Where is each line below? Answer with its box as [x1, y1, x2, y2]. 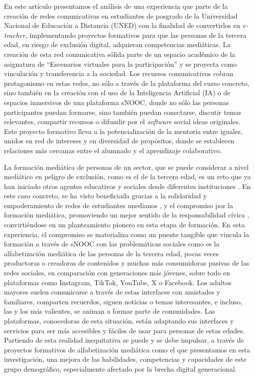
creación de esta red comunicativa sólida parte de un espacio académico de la [4, 49, 235, 59]
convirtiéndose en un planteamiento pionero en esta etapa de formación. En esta [4, 219, 245, 230]
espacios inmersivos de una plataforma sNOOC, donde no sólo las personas [4, 97, 229, 107]
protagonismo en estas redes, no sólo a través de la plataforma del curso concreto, [4, 78, 250, 88]
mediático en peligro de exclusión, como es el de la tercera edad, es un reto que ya [4, 171, 251, 182]
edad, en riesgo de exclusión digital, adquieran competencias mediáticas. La [4, 39, 231, 50]
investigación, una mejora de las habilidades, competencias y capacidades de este [4, 354, 247, 364]
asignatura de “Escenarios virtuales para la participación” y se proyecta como [4, 58, 237, 69]
